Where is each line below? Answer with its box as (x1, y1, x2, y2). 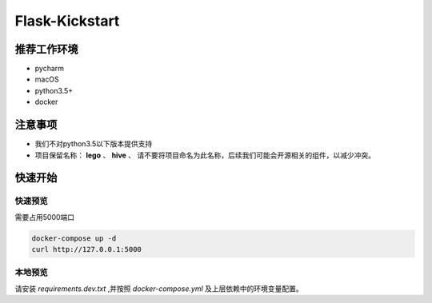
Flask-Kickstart (14, 12, 120, 30)
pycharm (34, 64, 64, 74)
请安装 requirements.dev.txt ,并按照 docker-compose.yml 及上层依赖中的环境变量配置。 (14, 284, 303, 293)
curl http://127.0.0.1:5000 (31, 245, 142, 254)
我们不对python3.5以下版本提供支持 (34, 139, 153, 149)
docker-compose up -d (31, 233, 117, 243)
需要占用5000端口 (14, 212, 75, 221)
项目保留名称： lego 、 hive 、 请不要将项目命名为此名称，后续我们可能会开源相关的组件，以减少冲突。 (34, 150, 376, 160)
